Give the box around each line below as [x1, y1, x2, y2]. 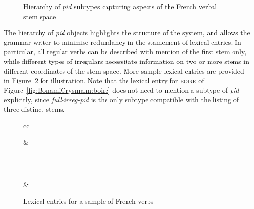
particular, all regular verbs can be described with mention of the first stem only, [4, 46, 247, 57]
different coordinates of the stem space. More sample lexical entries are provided [4, 65, 244, 76]
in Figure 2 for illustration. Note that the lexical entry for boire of [4, 75, 204, 85]
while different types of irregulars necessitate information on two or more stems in [4, 56, 249, 66]
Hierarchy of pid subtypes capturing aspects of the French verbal [23, 1, 217, 11]
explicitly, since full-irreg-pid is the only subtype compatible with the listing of [4, 94, 239, 104]
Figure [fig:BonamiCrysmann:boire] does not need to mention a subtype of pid [4, 84, 239, 95]
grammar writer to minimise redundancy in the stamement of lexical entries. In [4, 37, 241, 47]
